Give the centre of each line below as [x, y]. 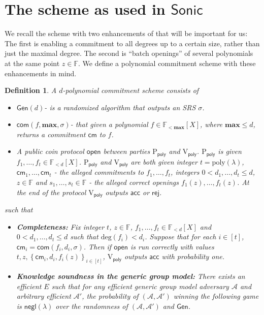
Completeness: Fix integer [60, 226]
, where [211, 124]
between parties [127, 151]
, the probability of [110, 296]
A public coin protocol [50, 151]
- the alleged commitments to [99, 172]
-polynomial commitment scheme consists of [131, 90]
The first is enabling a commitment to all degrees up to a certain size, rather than [132, 43]
